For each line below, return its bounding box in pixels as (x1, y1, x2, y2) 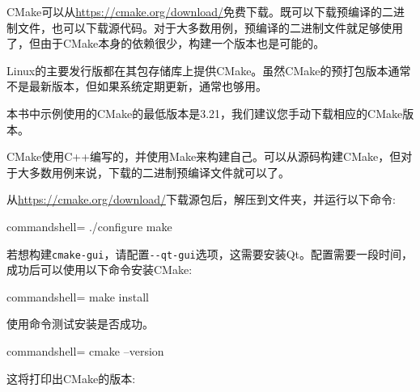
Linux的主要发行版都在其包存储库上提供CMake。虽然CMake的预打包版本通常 (6, 61, 411, 78)
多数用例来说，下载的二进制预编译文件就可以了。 (28, 163, 290, 180)
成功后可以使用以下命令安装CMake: (6, 261, 193, 278)
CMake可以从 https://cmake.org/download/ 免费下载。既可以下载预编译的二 (6, 3, 394, 19)
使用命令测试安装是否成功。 (6, 315, 154, 332)
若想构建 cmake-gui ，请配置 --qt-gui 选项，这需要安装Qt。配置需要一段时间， (6, 245, 414, 262)
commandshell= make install (6, 288, 149, 305)
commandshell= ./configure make (6, 217, 172, 234)
